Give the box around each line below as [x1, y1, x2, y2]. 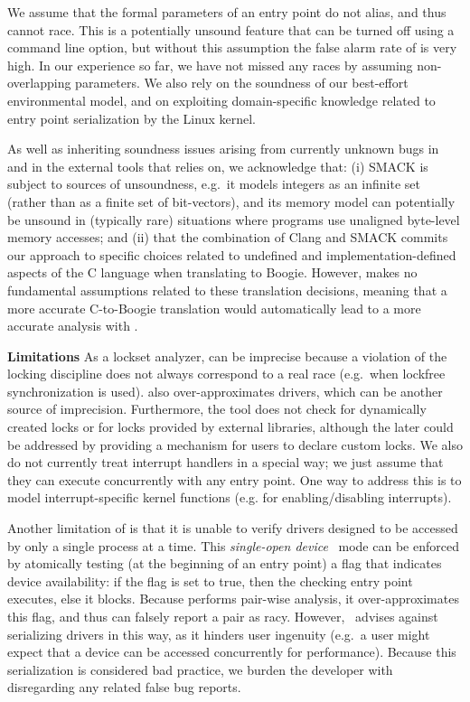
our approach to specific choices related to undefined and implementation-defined [7, 245, 456, 264]
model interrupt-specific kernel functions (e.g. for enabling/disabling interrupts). [7, 488, 452, 507]
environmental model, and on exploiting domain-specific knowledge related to [7, 90, 436, 109]
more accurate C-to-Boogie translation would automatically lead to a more [7, 298, 421, 317]
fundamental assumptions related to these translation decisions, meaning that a [7, 280, 447, 299]
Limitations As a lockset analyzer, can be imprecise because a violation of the [7, 346, 447, 365]
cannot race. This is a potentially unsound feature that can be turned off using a [7, 20, 455, 39]
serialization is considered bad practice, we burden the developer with [7, 660, 393, 679]
